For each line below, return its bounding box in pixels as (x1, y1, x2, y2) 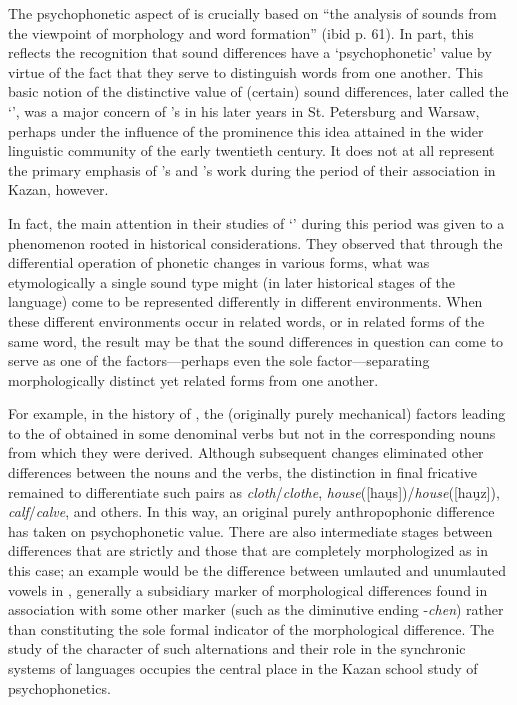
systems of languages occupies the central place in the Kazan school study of (8, 658, 478, 678)
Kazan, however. (8, 179, 109, 200)
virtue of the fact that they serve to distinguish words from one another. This (8, 61, 484, 82)
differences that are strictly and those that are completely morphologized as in (8, 540, 488, 561)
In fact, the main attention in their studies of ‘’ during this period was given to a (8, 212, 505, 233)
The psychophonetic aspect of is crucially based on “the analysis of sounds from (8, 3, 497, 23)
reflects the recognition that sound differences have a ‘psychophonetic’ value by (8, 42, 492, 63)
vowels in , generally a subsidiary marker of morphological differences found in (8, 579, 488, 600)
